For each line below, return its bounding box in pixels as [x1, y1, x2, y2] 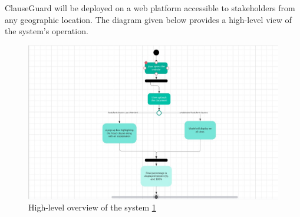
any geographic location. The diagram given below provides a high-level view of [5, 13, 292, 25]
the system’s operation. [5, 25, 88, 37]
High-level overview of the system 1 [28, 201, 156, 213]
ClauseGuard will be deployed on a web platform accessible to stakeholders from [5, 2, 295, 14]
